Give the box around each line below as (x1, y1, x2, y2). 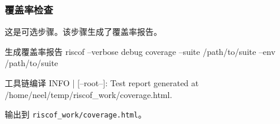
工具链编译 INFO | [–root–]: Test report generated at (5, 77, 199, 89)
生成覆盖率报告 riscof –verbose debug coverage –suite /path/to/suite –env (5, 45, 276, 57)
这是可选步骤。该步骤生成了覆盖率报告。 (5, 25, 162, 38)
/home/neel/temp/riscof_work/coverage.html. (5, 88, 172, 100)
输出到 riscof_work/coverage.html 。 (5, 108, 146, 120)
